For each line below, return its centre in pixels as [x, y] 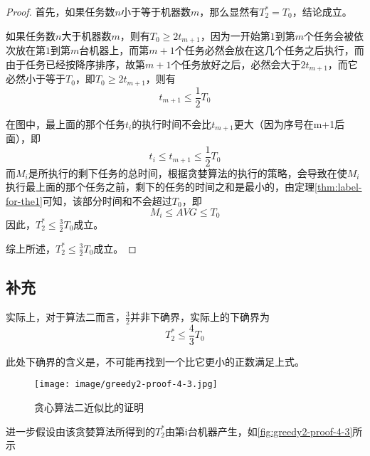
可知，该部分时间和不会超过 [107, 200]
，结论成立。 [322, 11]
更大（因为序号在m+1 [284, 123]
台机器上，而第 [114, 50]
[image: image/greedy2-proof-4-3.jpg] [126, 385]
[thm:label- [338, 187]
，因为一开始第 [235, 35]
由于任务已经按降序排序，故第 [75, 64]
